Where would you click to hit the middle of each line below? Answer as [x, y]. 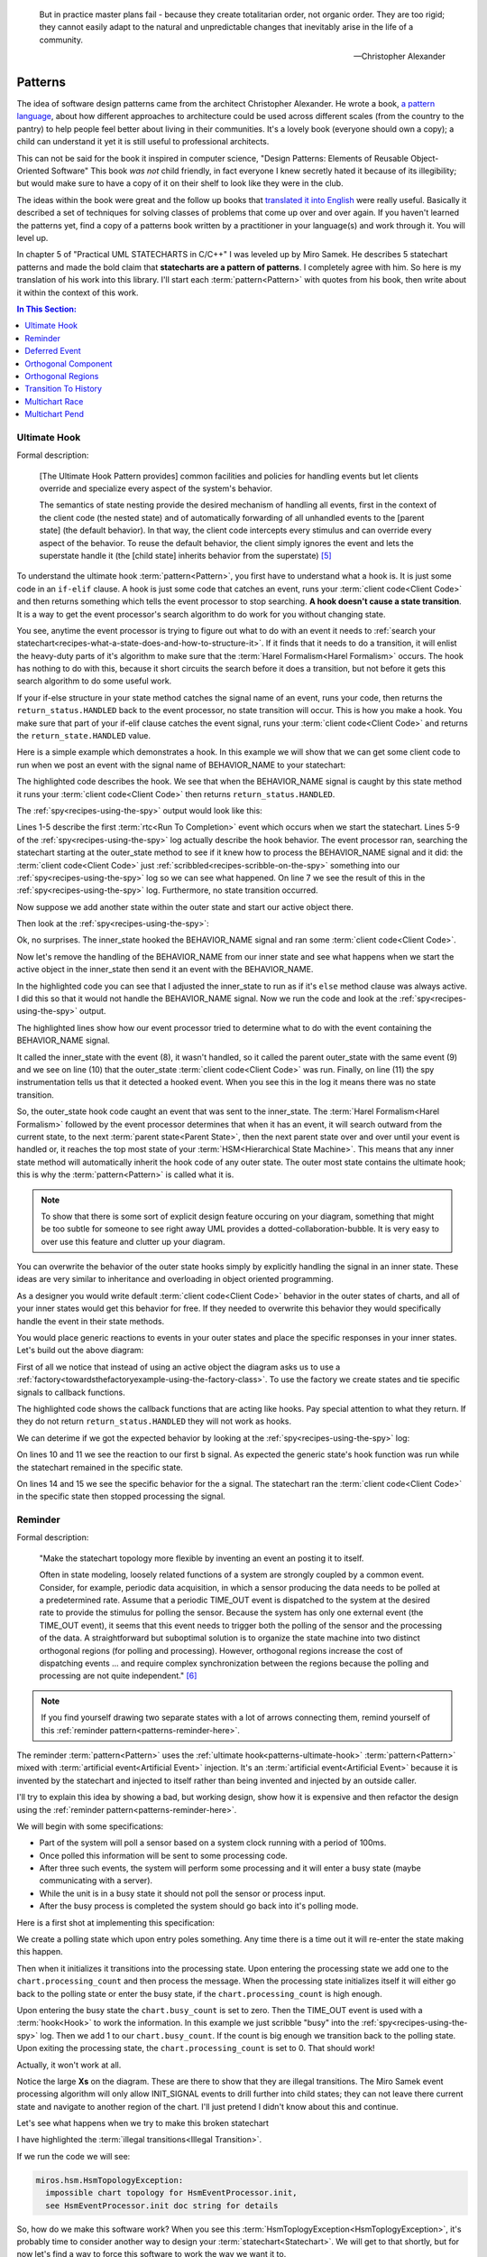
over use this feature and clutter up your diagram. [133, 1241]
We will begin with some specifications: [90, 1826]
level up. [32, 237]
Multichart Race [54, 401]
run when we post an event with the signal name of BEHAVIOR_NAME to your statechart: [181, 765]
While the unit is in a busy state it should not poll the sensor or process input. [183, 1893]
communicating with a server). [96, 1881]
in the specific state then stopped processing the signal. [121, 1496]
